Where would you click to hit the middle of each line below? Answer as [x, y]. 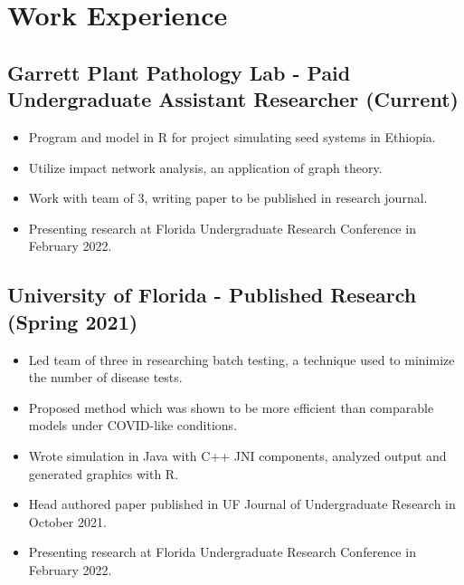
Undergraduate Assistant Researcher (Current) [233, 99]
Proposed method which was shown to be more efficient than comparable [231, 407]
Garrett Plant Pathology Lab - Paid [179, 72]
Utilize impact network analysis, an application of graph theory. [205, 167]
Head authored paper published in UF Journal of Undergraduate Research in [242, 504]
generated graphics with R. [104, 473]
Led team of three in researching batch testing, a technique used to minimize [241, 359]
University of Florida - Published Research [212, 295]
